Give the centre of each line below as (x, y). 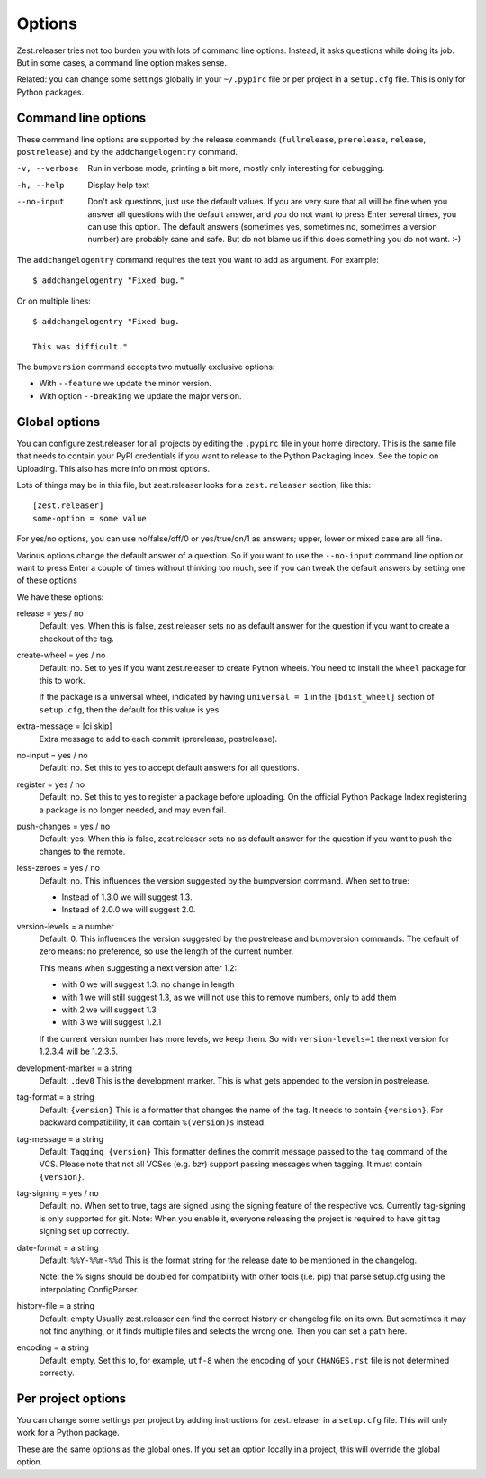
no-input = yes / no (53, 755)
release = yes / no (50, 613)
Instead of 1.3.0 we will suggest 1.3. (127, 897)
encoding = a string (53, 1347)
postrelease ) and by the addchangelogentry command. (127, 152)
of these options (47, 580)
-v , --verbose (48, 168)
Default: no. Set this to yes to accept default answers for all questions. (169, 768)
